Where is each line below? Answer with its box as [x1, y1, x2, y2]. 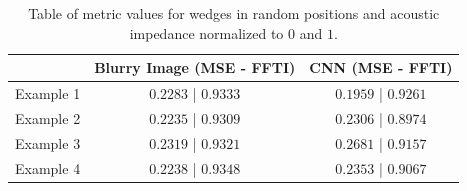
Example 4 [15, 157, 81, 178]
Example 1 [15, 83, 81, 104]
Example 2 [15, 107, 81, 128]
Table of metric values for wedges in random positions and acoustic [28, 3, 440, 23]
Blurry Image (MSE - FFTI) [94, 57, 296, 78]
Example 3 [15, 132, 81, 153]
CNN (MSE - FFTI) [309, 57, 453, 78]
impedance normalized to [129, 22, 284, 43]
